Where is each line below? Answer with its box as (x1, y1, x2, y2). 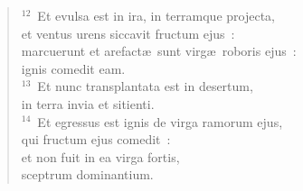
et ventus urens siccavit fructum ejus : (21, 23, 235, 42)
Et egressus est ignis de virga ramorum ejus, (37, 112, 283, 131)
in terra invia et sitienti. (21, 94, 155, 113)
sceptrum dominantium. (21, 165, 154, 184)
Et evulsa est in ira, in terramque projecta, (37, 6, 275, 24)
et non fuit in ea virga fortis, (21, 147, 180, 166)
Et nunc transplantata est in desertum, (37, 77, 253, 95)
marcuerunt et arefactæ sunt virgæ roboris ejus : (21, 41, 297, 60)
